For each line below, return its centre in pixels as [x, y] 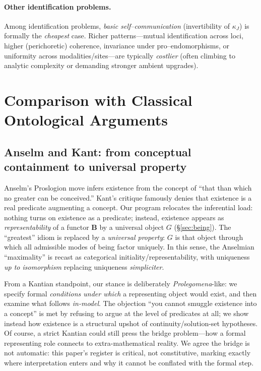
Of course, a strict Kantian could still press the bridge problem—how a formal [125, 333]
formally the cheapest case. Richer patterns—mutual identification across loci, [124, 36]
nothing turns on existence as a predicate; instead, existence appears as [114, 217]
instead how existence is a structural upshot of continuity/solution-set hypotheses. [131, 323]
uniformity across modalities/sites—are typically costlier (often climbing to [120, 55]
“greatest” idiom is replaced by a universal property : [85, 237]
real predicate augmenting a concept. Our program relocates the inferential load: [128, 207]
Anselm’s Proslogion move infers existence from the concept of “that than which [128, 187]
